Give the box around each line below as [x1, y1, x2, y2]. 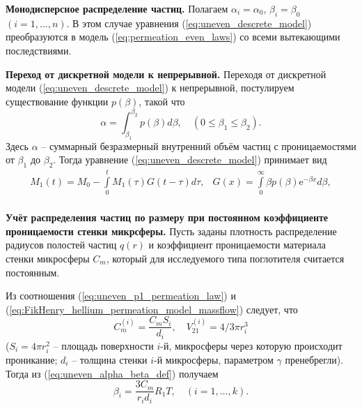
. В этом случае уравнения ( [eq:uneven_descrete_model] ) [66, 15, 312, 30]
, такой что [139, 94, 185, 108]
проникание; [6, 352, 58, 367]
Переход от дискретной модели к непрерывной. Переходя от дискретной [6, 66, 326, 81]
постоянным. [6, 265, 60, 279]
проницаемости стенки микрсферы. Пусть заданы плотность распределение [6, 223, 337, 238]
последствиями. [6, 43, 72, 57]
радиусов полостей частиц [6, 237, 117, 252]
